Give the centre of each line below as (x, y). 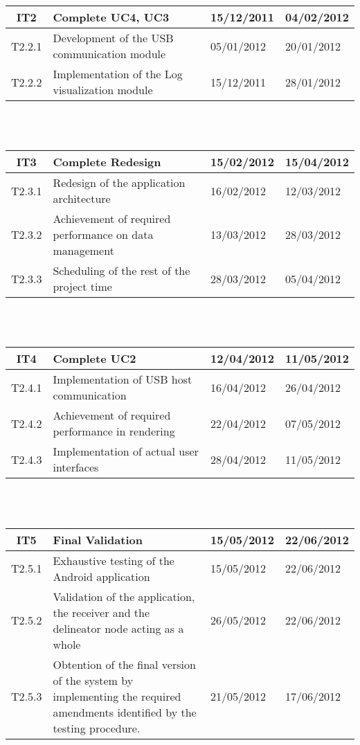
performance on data (103, 235)
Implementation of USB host (123, 379)
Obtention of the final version (124, 664)
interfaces (76, 467)
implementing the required (117, 696)
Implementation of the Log (118, 74)
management (83, 251)
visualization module (103, 90)
